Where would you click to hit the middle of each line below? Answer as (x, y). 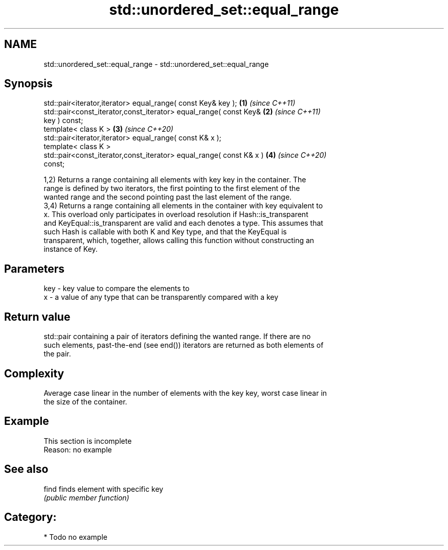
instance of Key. (71, 249)
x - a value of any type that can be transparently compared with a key (161, 297)
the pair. (57, 354)
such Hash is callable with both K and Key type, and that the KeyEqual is (165, 232)
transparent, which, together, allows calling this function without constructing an (179, 241)
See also (26, 469)
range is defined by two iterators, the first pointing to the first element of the (172, 188)
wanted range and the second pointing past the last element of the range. (168, 197)
